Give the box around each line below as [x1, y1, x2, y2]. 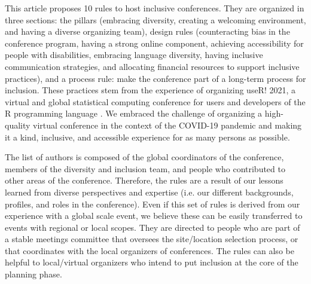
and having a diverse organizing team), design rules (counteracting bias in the [5, 25, 290, 38]
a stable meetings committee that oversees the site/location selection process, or [5, 233, 298, 245]
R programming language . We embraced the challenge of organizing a [5, 107, 263, 120]
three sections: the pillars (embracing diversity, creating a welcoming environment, [5, 13, 306, 26]
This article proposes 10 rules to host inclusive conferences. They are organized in [5, 2, 304, 14]
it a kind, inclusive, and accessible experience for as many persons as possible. [5, 130, 290, 143]
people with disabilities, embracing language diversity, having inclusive [5, 48, 263, 61]
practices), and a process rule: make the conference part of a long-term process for [5, 72, 306, 84]
